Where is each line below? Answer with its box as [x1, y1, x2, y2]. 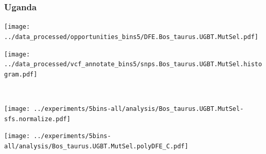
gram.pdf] [4, 70, 38, 78]
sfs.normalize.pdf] [4, 115, 70, 123]
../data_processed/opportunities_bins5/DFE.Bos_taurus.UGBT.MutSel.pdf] [4, 33, 258, 41]
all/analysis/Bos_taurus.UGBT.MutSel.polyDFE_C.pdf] [4, 143, 188, 150]
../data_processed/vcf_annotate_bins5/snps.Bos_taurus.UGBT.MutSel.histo [4, 61, 262, 68]
